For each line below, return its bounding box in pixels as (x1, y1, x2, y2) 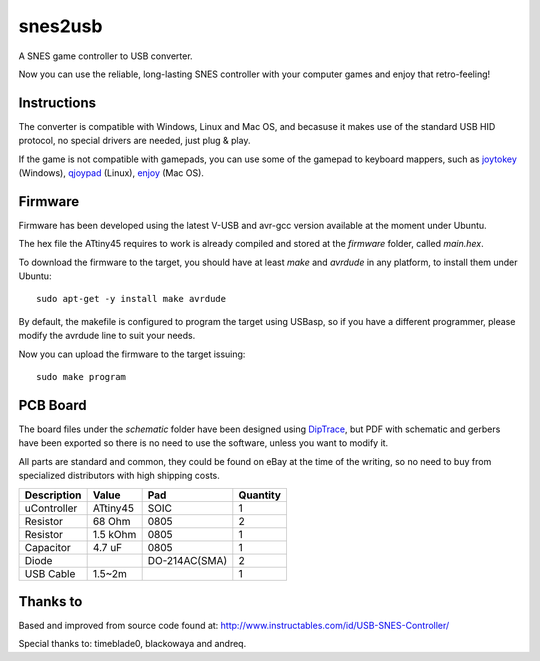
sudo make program (36, 371, 127, 383)
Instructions (18, 94, 97, 111)
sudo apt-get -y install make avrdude (36, 293, 227, 305)
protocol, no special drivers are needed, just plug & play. (18, 135, 251, 147)
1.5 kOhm (92, 527, 137, 541)
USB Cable (24, 566, 76, 580)
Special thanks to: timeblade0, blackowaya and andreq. (18, 638, 247, 650)
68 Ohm (92, 514, 131, 528)
